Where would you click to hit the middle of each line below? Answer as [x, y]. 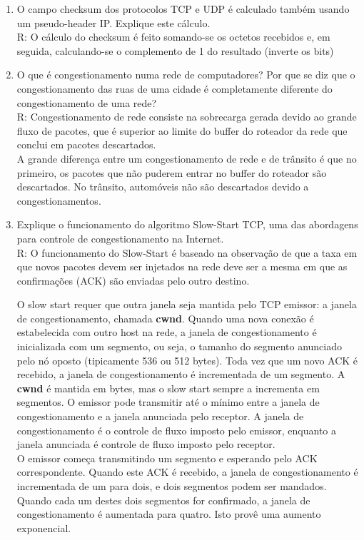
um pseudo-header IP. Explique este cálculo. [113, 22]
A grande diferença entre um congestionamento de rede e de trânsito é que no [187, 158]
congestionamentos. [59, 200]
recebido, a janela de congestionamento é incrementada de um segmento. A [181, 374]
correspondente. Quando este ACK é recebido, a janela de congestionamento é [187, 472]
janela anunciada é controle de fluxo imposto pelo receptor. [146, 444]
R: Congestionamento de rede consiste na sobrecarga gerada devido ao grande [187, 117]
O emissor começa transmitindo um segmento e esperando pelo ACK [167, 458]
